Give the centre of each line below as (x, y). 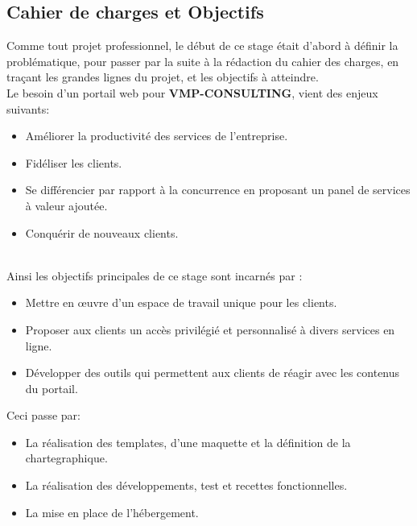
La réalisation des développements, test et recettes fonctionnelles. (186, 485)
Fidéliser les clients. (74, 162)
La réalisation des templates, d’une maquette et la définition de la (188, 442)
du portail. (52, 388)
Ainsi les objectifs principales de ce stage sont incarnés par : (155, 275)
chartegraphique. (66, 458)
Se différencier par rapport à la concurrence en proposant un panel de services (218, 190)
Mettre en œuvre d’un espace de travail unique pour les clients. (181, 302)
